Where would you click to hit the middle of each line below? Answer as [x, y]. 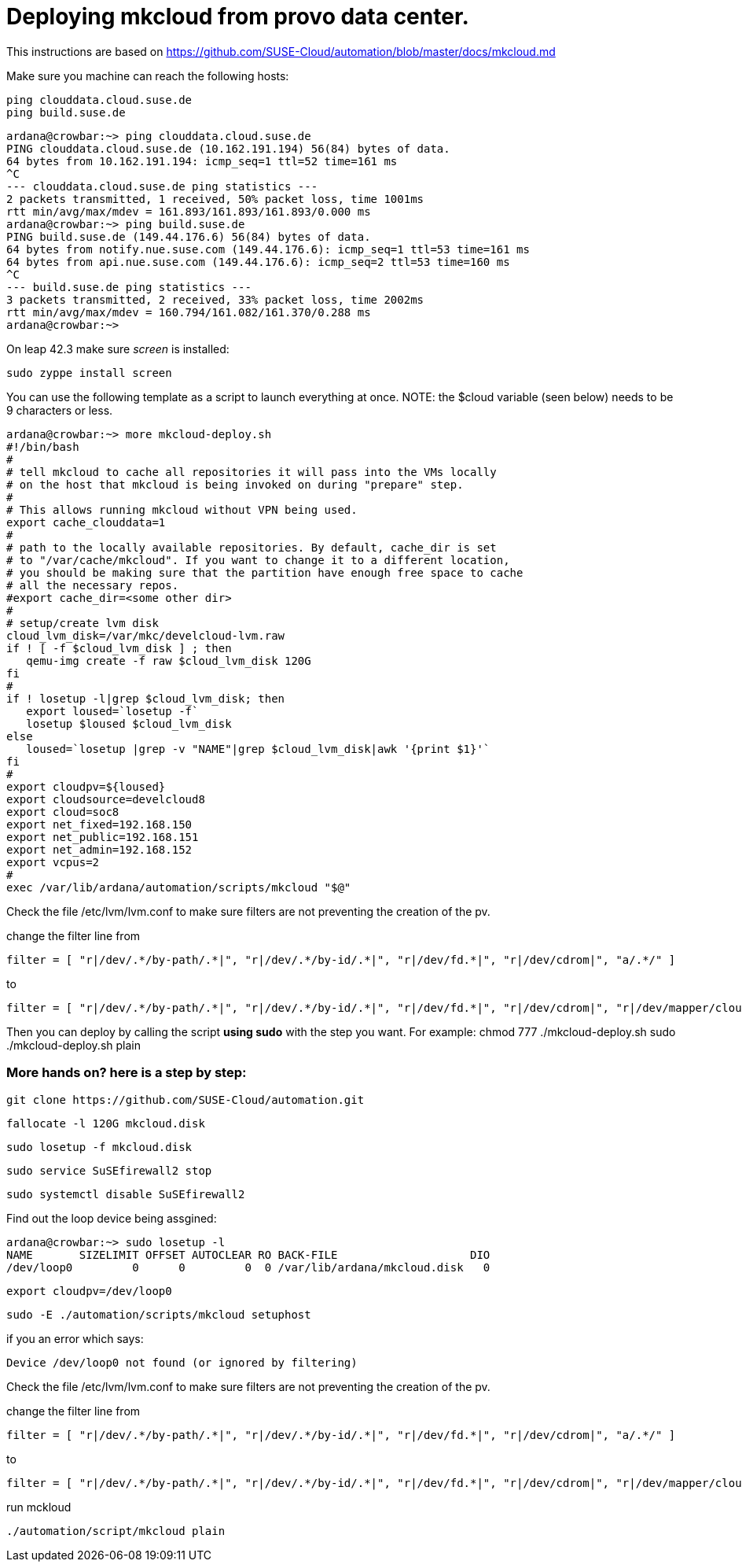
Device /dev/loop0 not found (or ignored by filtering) [182, 1362]
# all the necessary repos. [93, 585]
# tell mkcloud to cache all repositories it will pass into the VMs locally [252, 472]
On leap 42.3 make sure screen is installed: [118, 349]
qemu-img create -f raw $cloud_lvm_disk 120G [169, 660]
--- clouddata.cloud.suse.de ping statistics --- [162, 186]
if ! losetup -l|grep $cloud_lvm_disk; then [146, 698]
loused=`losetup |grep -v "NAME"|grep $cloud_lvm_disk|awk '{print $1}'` [258, 749]
